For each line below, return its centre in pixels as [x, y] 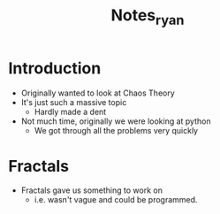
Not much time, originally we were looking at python [116, 121]
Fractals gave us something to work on [91, 190]
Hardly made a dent [70, 111]
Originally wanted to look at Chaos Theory [98, 93]
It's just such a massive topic [74, 102]
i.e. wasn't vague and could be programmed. [116, 200]
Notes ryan [148, 17]
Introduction [55, 68]
